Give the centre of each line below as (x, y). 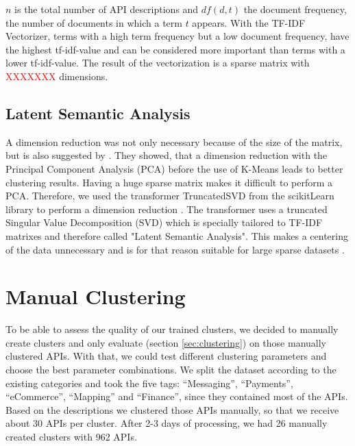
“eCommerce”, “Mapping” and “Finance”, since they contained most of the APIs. (177, 396)
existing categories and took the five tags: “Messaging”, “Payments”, (149, 383)
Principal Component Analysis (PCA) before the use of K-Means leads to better (174, 168)
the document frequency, (295, 9)
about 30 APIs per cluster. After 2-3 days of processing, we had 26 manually (167, 423)
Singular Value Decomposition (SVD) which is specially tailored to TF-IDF (164, 222)
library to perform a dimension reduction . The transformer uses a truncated (167, 209)
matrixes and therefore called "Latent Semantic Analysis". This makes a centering (177, 235)
